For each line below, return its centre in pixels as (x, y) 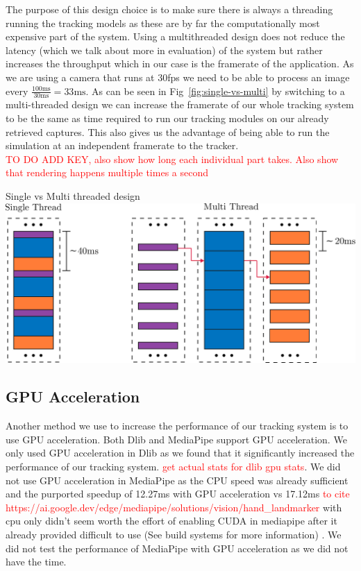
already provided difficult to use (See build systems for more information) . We (174, 534)
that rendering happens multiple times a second (107, 172)
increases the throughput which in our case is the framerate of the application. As (180, 63)
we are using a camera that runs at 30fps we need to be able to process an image (178, 77)
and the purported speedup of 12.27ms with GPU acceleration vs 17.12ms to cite (178, 494)
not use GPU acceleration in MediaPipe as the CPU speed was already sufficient (177, 480)
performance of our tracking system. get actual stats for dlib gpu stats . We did (173, 466)
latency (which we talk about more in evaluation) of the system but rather (164, 50)
